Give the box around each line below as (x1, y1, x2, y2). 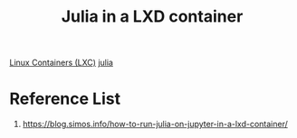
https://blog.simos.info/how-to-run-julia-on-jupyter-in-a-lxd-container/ (22, 119, 288, 130)
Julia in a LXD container (61, 6, 244, 27)
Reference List (9, 88, 120, 109)
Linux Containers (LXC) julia (9, 57, 113, 69)
